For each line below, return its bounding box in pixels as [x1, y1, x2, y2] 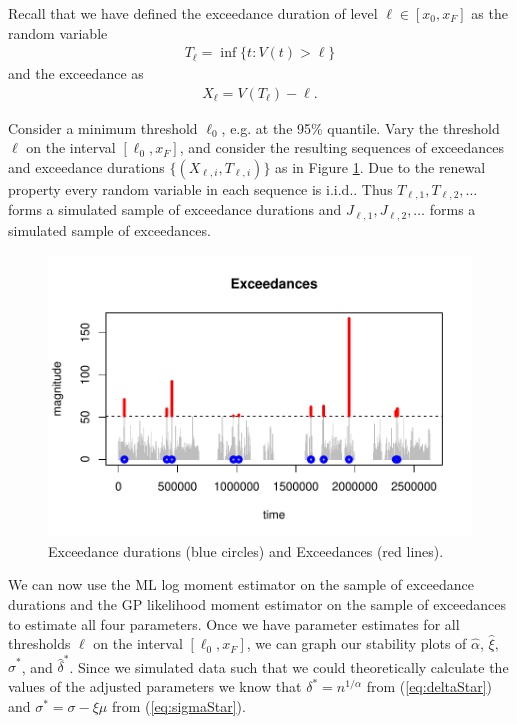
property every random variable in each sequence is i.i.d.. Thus [8, 179, 393, 200]
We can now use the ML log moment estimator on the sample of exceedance [8, 574, 474, 595]
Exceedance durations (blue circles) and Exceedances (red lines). [48, 540, 444, 561]
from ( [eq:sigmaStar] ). [111, 695, 246, 716]
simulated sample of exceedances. [8, 219, 211, 240]
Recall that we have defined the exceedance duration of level [8, 3, 378, 23]
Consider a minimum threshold [8, 117, 198, 138]
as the [471, 3, 508, 23]
